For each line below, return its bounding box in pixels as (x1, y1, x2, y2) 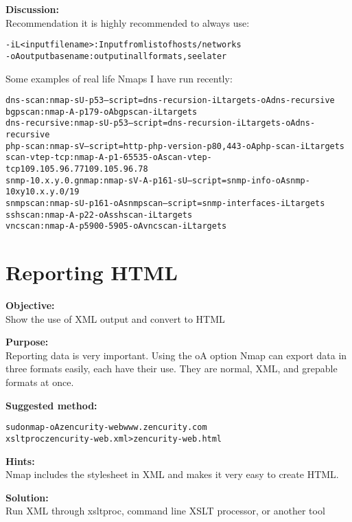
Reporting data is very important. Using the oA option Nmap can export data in (5, 348, 347, 362)
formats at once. (5, 375, 74, 389)
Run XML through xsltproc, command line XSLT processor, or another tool (5, 503, 325, 518)
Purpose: (5, 334, 49, 349)
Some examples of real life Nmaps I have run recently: (5, 71, 233, 85)
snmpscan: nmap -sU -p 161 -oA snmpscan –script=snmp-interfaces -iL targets (5, 198, 325, 208)
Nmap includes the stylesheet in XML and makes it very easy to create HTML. (5, 467, 339, 481)
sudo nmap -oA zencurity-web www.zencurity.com (5, 422, 207, 433)
